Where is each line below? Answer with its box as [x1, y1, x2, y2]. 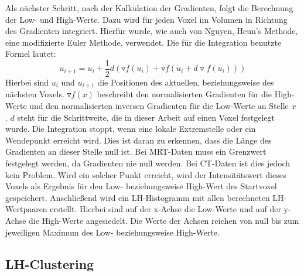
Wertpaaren [5, 203, 47, 215]
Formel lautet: [5, 47, 56, 60]
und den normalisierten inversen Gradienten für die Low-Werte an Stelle [29, 100, 289, 112]
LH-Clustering [5, 254, 94, 272]
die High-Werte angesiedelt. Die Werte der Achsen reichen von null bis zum [29, 214, 299, 227]
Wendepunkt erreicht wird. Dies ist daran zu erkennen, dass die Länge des [5, 134, 272, 146]
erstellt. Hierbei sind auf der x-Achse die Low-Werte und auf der [50, 203, 281, 215]
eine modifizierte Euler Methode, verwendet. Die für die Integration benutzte [5, 36, 282, 48]
